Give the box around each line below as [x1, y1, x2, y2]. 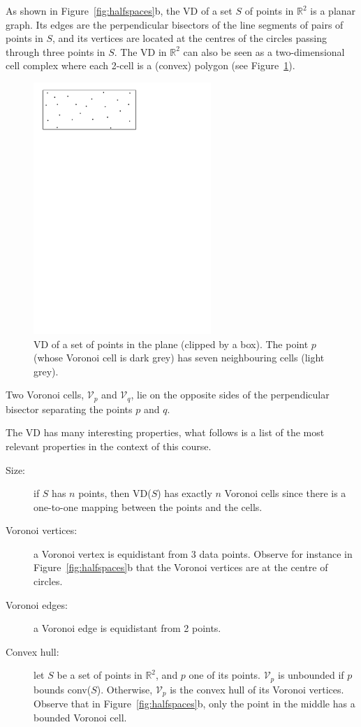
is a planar [310, 3, 356, 17]
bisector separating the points [6, 401, 133, 416]
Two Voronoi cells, [6, 387, 84, 402]
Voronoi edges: [6, 597, 68, 612]
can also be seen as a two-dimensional [183, 44, 345, 59]
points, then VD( [78, 486, 152, 501]
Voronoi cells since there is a [224, 486, 346, 501]
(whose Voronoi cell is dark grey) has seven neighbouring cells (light [34, 350, 325, 365]
